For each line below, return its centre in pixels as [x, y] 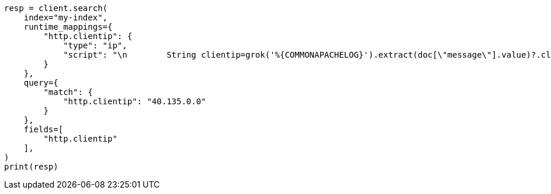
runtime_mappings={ [68, 27]
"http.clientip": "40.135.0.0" [135, 101]
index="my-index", [66, 17]
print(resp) [31, 167]
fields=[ [44, 129]
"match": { [68, 92]
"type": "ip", [95, 45]
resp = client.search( [56, 8]
